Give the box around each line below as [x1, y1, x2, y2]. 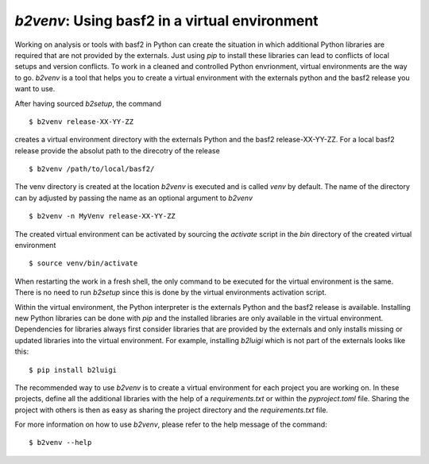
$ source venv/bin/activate [29, 259, 138, 268]
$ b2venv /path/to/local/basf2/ [29, 164, 155, 174]
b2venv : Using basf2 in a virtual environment [14, 12, 319, 29]
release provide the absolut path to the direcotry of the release [14, 145, 220, 155]
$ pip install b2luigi [29, 365, 118, 374]
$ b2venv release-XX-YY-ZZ [29, 117, 134, 126]
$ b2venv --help [29, 438, 92, 447]
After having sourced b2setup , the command [14, 99, 162, 108]
